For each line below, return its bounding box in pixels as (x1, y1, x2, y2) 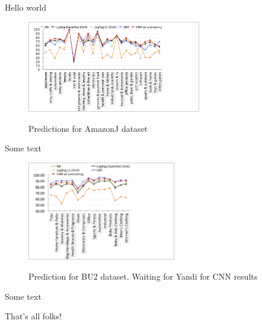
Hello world (5, 1, 47, 13)
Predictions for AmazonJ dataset (28, 122, 148, 134)
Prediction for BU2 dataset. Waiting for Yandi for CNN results (28, 270, 258, 283)
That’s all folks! (5, 310, 62, 322)
